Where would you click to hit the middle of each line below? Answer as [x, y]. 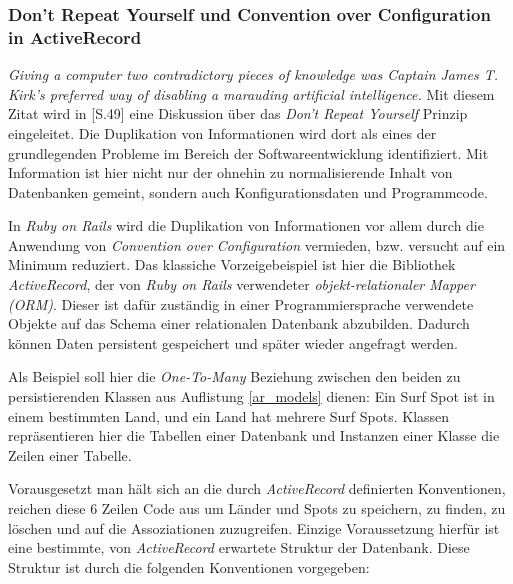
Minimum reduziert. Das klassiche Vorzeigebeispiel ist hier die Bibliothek [232, 264]
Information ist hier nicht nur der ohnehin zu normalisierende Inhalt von [230, 172]
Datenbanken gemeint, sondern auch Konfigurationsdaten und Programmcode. [248, 191]
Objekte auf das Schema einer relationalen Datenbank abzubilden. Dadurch [239, 323]
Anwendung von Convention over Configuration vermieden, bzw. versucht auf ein [257, 244]
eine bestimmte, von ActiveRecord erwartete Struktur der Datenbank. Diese [239, 547]
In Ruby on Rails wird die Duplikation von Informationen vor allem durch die [246, 225]
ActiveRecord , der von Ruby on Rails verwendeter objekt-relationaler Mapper [241, 284]
